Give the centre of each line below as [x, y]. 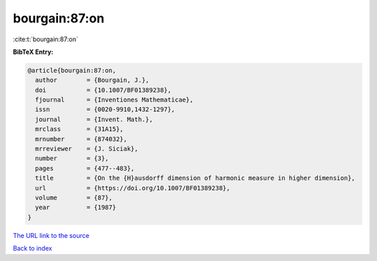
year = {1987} [76, 207]
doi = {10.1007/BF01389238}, [103, 90]
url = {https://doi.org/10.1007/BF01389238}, [133, 188]
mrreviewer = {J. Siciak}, [87, 149]
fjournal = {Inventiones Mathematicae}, [114, 100]
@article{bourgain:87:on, [72, 70]
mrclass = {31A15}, [79, 129]
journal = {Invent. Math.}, [94, 119]
